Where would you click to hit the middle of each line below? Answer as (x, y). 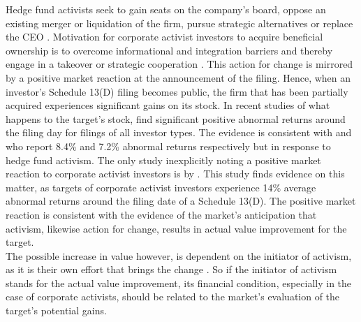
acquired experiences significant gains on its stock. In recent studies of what (168, 105)
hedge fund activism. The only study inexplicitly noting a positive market (163, 160)
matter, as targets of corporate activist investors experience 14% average (161, 187)
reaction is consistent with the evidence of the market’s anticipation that (161, 214)
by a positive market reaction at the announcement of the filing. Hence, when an (178, 77)
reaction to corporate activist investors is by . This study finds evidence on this (175, 174)
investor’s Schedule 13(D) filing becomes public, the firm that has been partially (177, 91)
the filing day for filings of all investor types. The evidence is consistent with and (179, 132)
